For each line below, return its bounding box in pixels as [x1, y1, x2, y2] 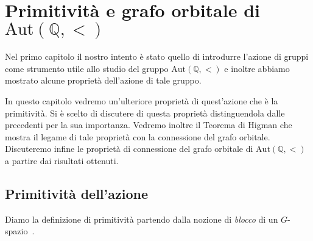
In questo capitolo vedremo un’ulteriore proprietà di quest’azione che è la [5, 94, 278, 107]
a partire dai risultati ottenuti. [5, 154, 119, 167]
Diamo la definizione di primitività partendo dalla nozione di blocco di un [5, 212, 278, 225]
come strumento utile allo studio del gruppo [5, 62, 169, 74]
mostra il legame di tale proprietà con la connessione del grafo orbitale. [5, 130, 270, 143]
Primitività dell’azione [5, 184, 148, 203]
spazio [5, 225, 28, 237]
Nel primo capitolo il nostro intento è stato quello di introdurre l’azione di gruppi [5, 50, 309, 63]
